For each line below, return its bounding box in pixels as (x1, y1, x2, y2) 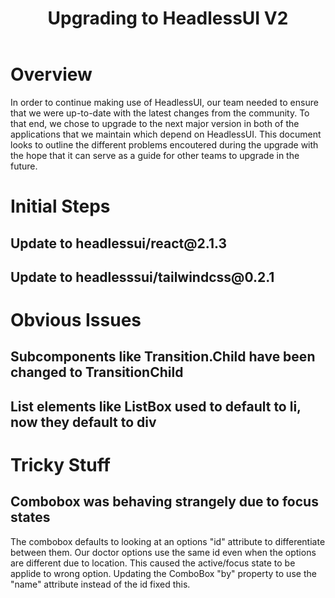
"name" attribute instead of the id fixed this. (10, 578, 191, 590)
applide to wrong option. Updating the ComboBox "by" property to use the (10, 567, 317, 579)
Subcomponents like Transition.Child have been (10, 348, 316, 366)
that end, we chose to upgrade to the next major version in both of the (10, 117, 300, 129)
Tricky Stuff (10, 454, 111, 477)
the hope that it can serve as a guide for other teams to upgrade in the (10, 149, 300, 161)
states (10, 509, 51, 526)
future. (10, 160, 38, 172)
